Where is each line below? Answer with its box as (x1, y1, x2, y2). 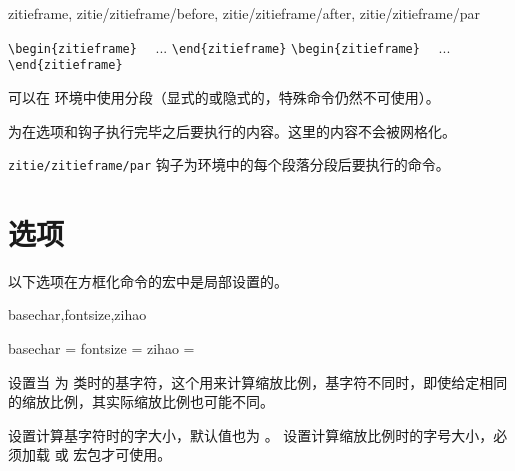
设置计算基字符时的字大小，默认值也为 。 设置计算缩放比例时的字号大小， (8, 424, 494, 445)
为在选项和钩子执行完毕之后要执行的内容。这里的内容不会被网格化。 (8, 120, 456, 141)
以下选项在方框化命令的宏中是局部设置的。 (8, 270, 288, 291)
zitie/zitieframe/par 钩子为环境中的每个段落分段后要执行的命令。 (8, 154, 450, 175)
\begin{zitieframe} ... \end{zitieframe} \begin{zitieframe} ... (8, 36, 451, 57)
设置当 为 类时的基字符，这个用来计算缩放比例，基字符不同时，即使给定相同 (8, 371, 508, 392)
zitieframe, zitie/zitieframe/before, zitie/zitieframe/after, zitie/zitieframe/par (8, 3, 480, 23)
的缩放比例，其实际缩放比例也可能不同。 (8, 391, 274, 412)
